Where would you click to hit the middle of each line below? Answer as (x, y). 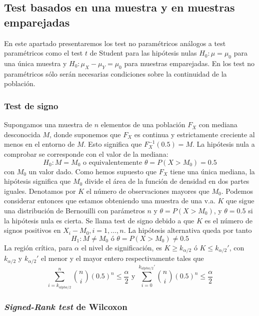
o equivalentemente (113, 163)
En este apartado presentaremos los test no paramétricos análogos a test (115, 43)
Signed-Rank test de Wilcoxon (66, 306)
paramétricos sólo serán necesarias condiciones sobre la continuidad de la (115, 73)
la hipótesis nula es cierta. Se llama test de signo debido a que (99, 220)
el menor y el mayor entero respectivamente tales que (122, 258)
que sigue (240, 201)
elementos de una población (143, 124)
